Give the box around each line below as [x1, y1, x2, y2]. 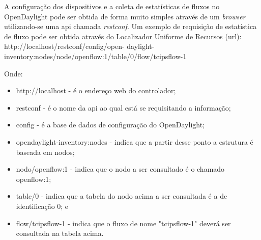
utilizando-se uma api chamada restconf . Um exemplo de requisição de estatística [4, 21, 257, 32]
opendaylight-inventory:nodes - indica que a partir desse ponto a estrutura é [16, 136, 253, 147]
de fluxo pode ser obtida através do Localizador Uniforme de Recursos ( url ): [4, 31, 242, 41]
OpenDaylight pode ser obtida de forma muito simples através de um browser [4, 11, 246, 21]
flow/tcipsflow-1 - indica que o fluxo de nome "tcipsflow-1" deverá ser [16, 218, 231, 228]
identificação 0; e [16, 200, 69, 211]
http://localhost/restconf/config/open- [4, 41, 125, 51]
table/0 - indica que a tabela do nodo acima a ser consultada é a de [16, 191, 227, 201]
